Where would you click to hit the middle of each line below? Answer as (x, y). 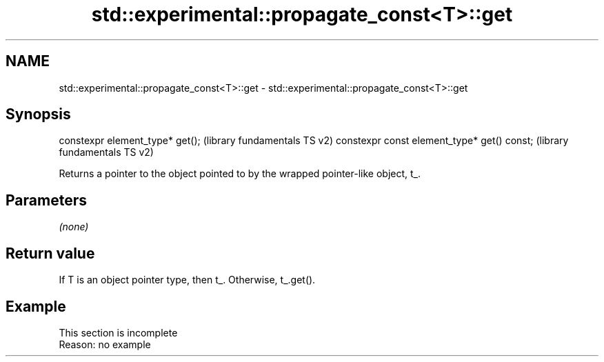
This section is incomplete (118, 332)
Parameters (46, 200)
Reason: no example (105, 344)
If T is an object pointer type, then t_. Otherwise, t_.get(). (187, 280)
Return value (50, 253)
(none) (74, 227)
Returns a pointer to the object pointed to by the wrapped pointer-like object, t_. (240, 174)
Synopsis (38, 114)
